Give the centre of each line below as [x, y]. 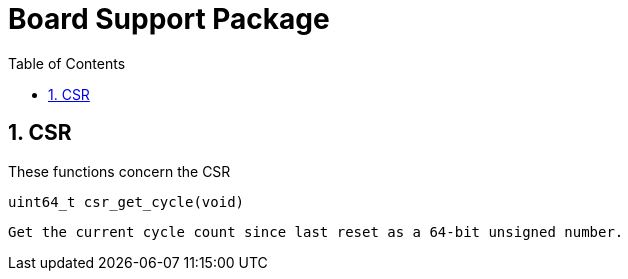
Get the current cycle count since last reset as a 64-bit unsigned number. [316, 231]
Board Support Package [169, 19]
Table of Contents [67, 63]
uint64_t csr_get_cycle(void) [126, 201]
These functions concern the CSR [119, 171]
